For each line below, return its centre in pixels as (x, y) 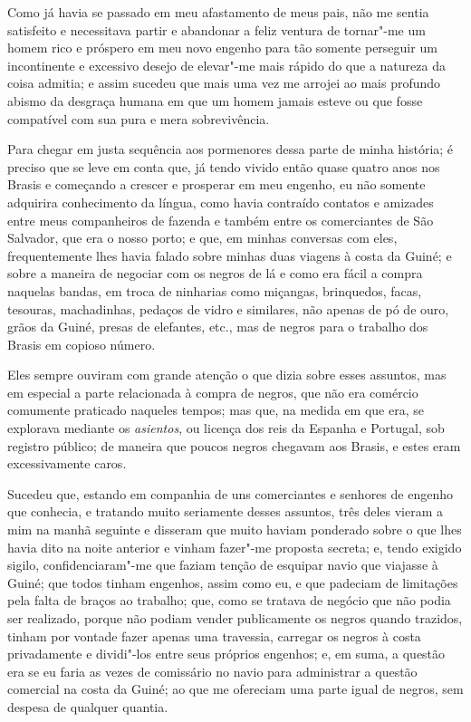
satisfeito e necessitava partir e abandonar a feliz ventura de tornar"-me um (216, 29)
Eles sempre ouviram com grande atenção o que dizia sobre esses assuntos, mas (227, 375)
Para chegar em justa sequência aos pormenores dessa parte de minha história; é (231, 149)
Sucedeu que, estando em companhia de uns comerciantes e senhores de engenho (230, 493)
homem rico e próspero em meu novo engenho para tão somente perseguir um (222, 48)
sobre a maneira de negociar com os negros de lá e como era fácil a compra (215, 273)
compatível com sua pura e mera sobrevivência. (139, 118)
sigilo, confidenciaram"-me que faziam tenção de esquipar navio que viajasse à (223, 565)
